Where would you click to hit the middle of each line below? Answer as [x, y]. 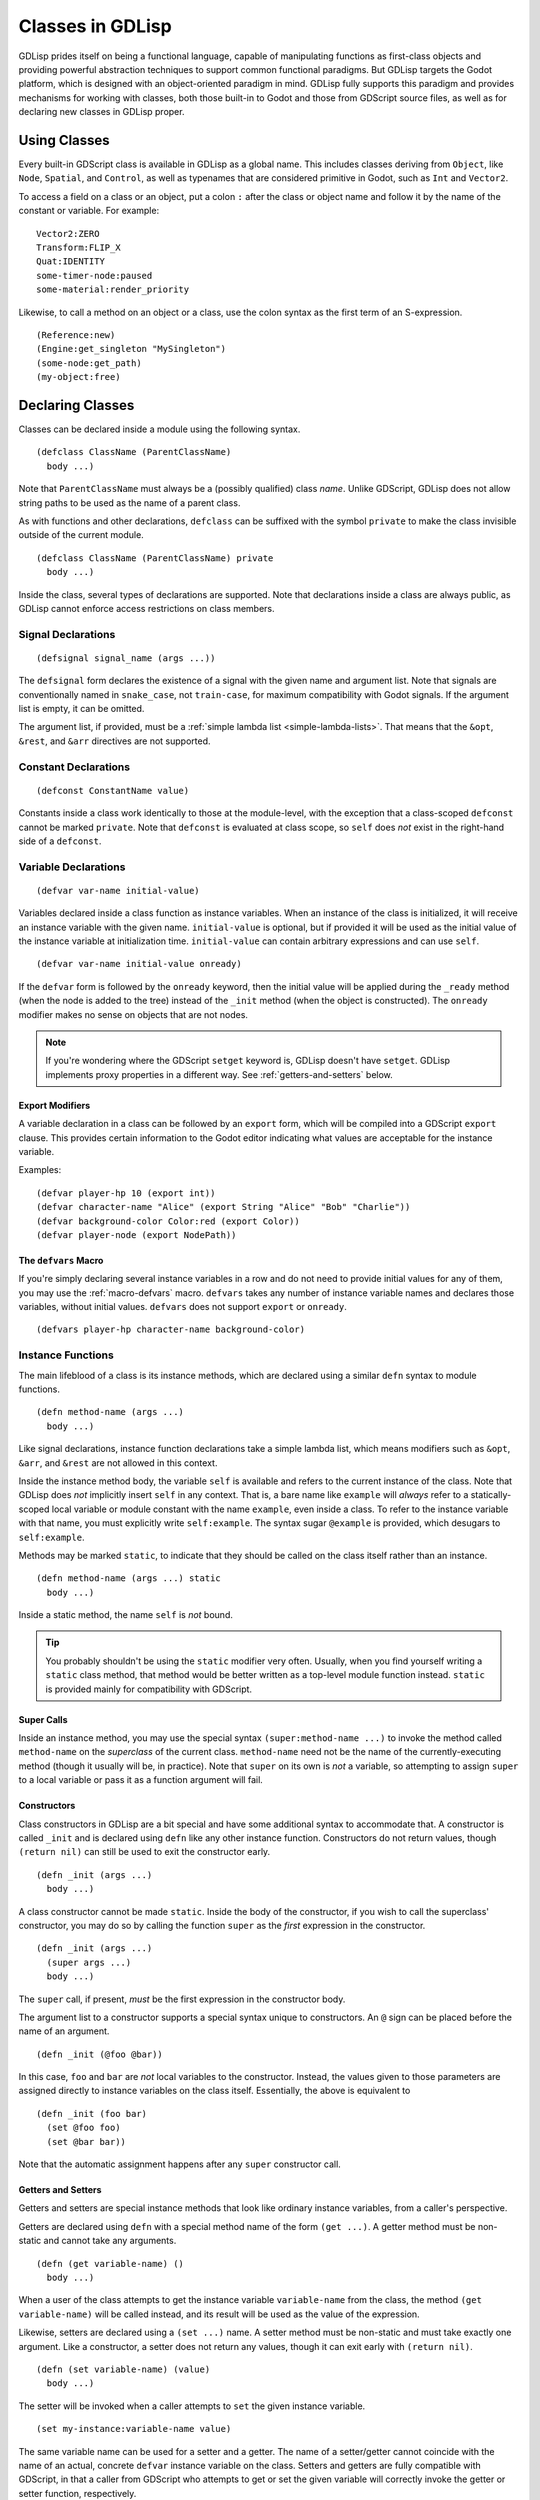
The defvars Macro [61, 1260]
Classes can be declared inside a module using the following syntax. [159, 429]
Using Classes [64, 140]
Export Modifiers [54, 1105]
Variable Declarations [72, 867]
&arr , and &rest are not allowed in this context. [118, 1462]
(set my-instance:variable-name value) [134, 2429]
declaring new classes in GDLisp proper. [101, 112]
